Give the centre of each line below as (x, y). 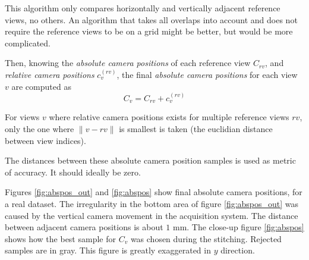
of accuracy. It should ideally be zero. (73, 172)
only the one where (40, 128)
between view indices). (45, 140)
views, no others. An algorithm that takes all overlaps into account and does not (151, 19)
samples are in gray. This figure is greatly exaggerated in (108, 250)
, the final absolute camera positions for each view (207, 74)
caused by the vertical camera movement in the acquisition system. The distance (152, 215)
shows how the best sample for (60, 238)
